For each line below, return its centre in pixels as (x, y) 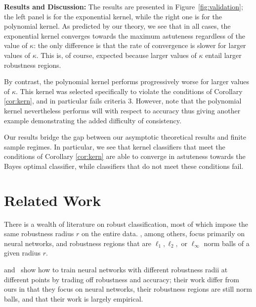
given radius (22, 253)
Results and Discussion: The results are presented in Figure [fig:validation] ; (124, 6)
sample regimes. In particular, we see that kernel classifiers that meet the (115, 146)
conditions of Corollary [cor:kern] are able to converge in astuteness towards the (125, 156)
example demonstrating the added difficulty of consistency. (93, 120)
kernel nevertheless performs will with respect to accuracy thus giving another (122, 110)
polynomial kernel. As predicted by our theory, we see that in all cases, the (117, 26)
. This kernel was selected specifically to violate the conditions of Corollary (129, 91)
